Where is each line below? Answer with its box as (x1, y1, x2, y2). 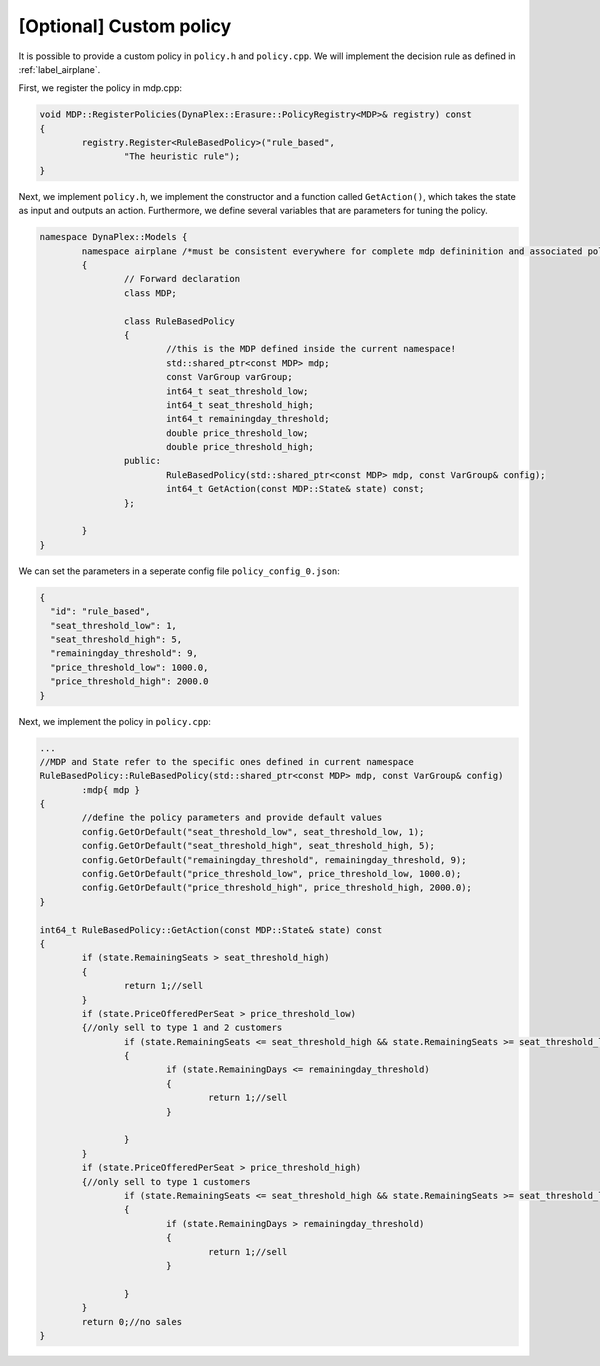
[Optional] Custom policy (18, 15, 232, 37)
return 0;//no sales (81, 1316, 183, 1327)
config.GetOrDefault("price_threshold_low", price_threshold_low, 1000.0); (81, 868, 462, 880)
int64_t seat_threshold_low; (165, 385, 309, 397)
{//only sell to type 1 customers (81, 1176, 251, 1187)
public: (123, 455, 162, 467)
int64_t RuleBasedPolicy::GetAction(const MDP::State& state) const (39, 924, 383, 935)
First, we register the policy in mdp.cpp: (18, 82, 183, 94)
